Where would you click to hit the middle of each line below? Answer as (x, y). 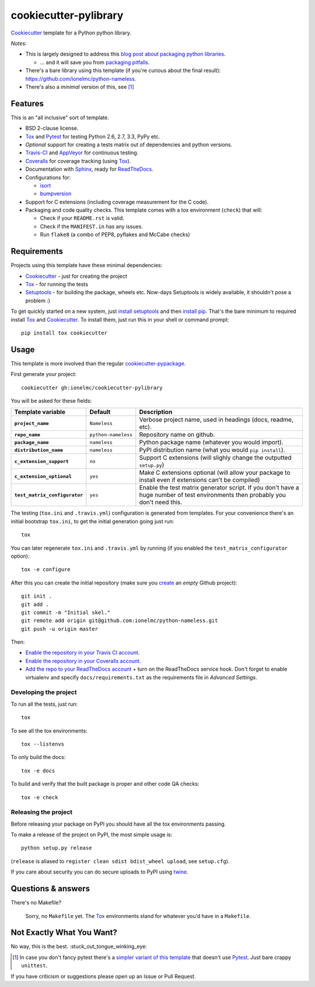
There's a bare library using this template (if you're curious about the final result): (123, 71)
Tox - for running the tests (57, 284)
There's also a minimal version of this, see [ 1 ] (80, 87)
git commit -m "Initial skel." (66, 612)
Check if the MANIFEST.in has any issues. (91, 226)
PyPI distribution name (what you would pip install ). (212, 450)
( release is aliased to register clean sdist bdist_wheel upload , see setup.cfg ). (120, 861)
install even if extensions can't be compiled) (199, 480)
